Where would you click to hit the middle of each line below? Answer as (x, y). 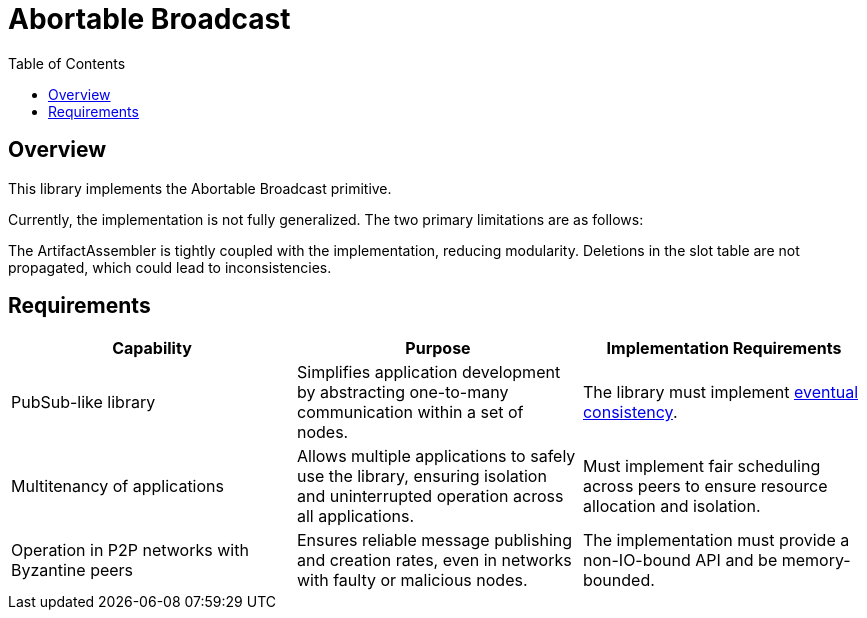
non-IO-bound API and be (680, 560)
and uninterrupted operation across (430, 496)
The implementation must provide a (716, 540)
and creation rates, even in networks (434, 560)
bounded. (618, 580)
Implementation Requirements (724, 348)
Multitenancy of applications (117, 486)
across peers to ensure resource (705, 486)
